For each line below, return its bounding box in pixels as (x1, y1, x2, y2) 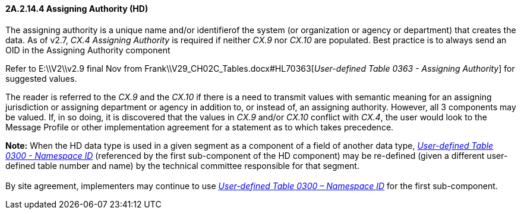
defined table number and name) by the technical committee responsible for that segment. (5, 160, 359, 171)
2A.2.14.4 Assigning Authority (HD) (5, 4, 149, 14)
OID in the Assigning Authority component (5, 44, 170, 55)
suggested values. (5, 73, 77, 84)
